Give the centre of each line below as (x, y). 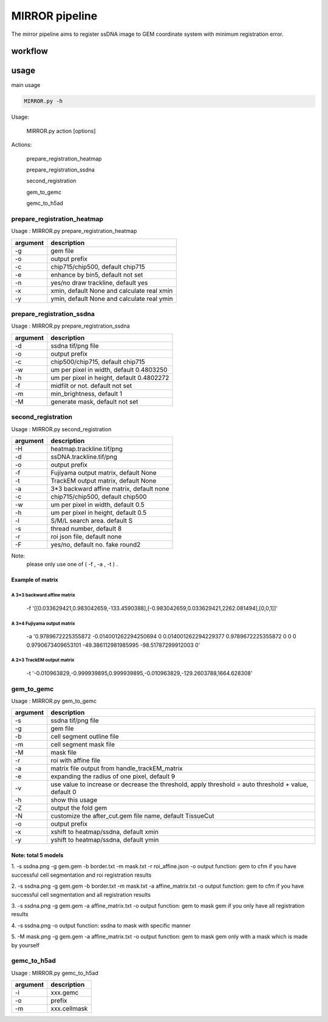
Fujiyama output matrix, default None (104, 472)
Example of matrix (35, 580)
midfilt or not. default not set (91, 385)
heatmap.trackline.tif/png (87, 449)
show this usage (74, 800)
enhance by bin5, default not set (97, 275)
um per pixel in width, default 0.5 (98, 505)
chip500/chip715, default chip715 (98, 362)
